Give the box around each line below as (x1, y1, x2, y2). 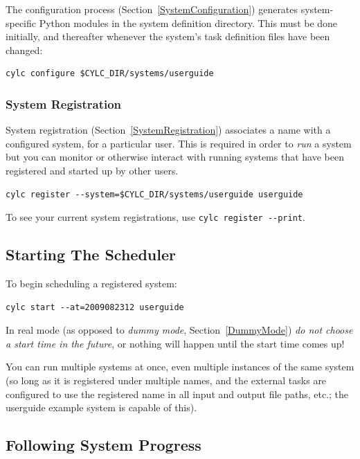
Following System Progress (6, 434, 201, 456)
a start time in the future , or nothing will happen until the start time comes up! (6, 336, 345, 350)
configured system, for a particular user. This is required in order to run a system (6, 136, 352, 150)
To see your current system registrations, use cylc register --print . (6, 210, 305, 224)
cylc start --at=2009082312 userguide (6, 302, 184, 312)
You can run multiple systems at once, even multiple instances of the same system (6, 359, 354, 374)
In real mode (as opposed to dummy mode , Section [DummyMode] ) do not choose (6, 323, 353, 337)
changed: (6, 42, 43, 57)
